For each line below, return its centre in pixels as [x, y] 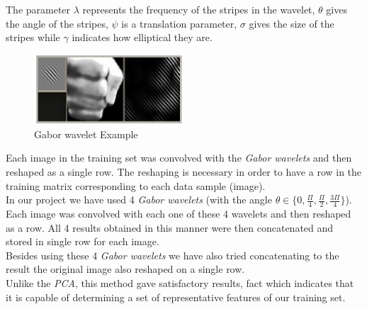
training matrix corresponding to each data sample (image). [136, 185]
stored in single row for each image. [83, 241]
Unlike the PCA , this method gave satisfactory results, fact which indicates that [180, 283]
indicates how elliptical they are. [142, 37]
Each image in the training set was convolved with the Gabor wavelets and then [179, 158]
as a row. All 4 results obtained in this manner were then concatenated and [170, 227]
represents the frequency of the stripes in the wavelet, [199, 9]
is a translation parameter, [179, 23]
